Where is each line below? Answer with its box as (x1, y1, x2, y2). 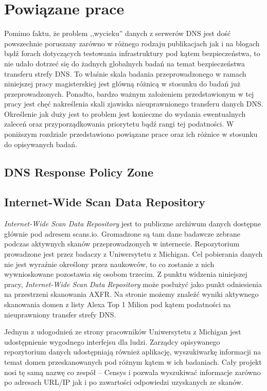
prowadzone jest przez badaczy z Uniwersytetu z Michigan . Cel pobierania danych (4, 248, 263, 259)
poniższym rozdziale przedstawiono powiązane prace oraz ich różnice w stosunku (4, 129, 258, 139)
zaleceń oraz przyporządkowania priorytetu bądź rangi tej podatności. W (4, 118, 234, 129)
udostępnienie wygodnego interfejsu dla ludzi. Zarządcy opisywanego (4, 336, 220, 347)
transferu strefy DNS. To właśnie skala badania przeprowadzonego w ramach (4, 68, 246, 79)
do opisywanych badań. (4, 138, 78, 149)
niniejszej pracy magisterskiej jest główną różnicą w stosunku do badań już (4, 78, 241, 89)
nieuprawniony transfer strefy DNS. (4, 309, 116, 319)
